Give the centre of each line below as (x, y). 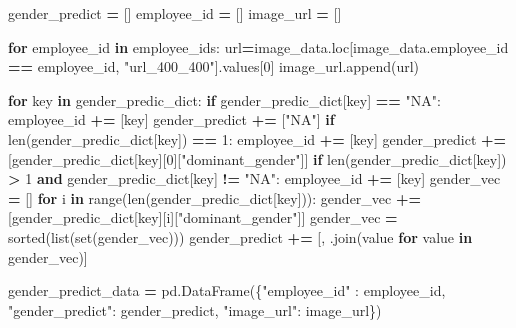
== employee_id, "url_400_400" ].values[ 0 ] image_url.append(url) (214, 66)
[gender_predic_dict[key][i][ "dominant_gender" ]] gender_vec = (203, 217)
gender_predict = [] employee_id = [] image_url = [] (175, 13)
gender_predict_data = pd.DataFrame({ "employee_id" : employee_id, (227, 290)
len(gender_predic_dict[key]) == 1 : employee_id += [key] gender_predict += (257, 138)
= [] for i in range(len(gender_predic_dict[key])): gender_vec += (214, 197)
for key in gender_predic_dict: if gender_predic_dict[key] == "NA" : (224, 99)
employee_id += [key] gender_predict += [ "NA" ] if (171, 119)
